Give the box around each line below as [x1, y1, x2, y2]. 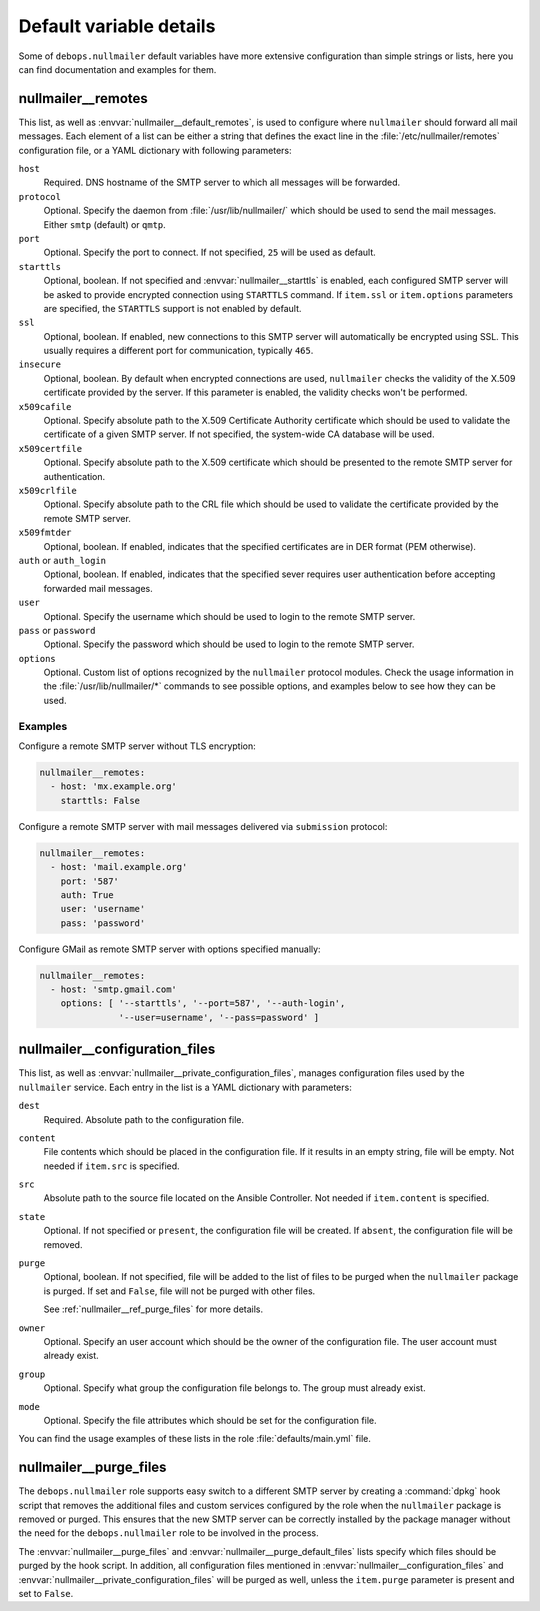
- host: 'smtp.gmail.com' [50, 984, 177, 995]
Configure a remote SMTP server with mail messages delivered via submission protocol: [18, 820, 388, 832]
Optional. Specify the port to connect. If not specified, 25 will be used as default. [43, 246, 377, 259]
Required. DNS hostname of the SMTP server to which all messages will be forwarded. [43, 176, 401, 189]
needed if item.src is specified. [43, 1160, 180, 1172]
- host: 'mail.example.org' [50, 861, 188, 873]
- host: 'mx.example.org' [50, 781, 177, 792]
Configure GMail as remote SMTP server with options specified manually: [18, 943, 321, 955]
